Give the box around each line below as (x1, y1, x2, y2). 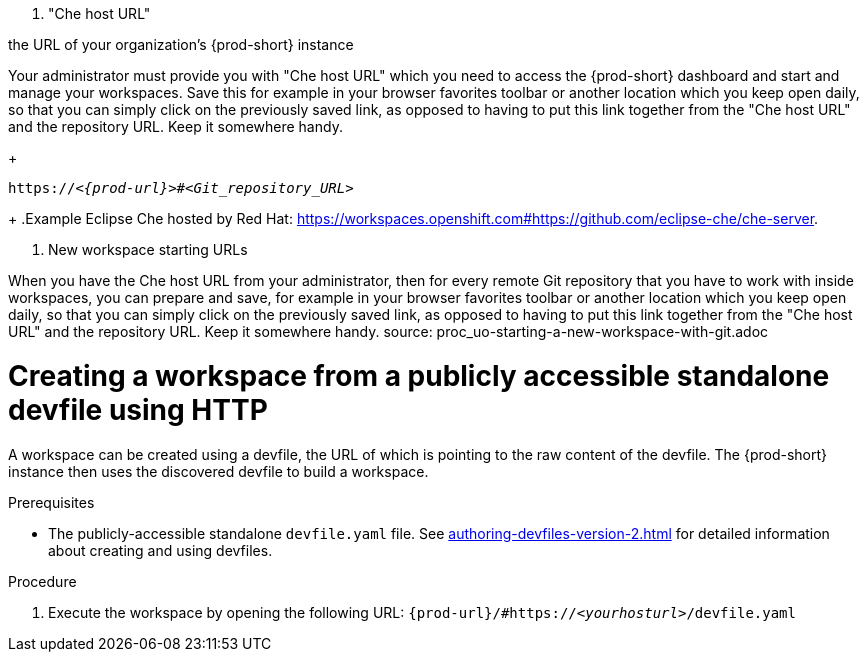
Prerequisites (8, 493, 95, 511)
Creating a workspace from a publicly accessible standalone (8, 358, 830, 393)
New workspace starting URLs (48, 241, 248, 258)
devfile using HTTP (8, 392, 268, 427)
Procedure (8, 572, 77, 590)
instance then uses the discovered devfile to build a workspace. (8, 462, 429, 480)
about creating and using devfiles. (48, 541, 273, 559)
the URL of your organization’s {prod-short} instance (8, 36, 354, 53)
